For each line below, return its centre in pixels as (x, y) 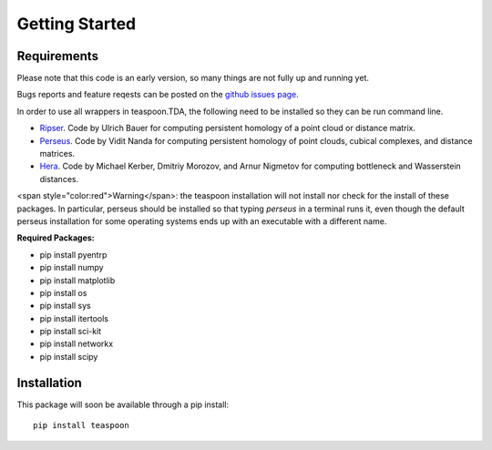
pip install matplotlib (77, 280)
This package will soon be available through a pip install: (123, 404)
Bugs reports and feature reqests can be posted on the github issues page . (158, 95)
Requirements (58, 56)
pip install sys (65, 306)
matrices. (57, 154)
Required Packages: (56, 238)
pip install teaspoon (81, 425)
